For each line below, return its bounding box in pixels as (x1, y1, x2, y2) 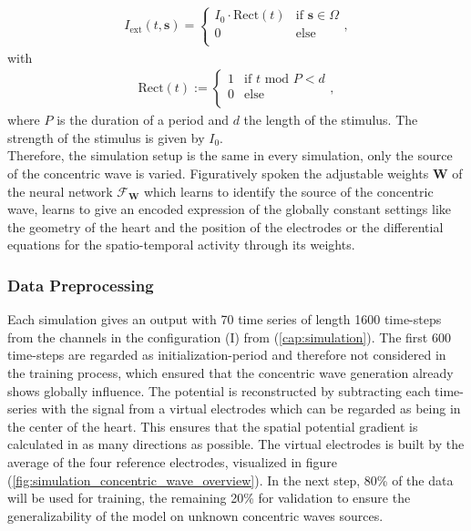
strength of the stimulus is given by (7, 128, 205, 147)
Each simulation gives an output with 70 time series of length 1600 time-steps (7, 310, 442, 329)
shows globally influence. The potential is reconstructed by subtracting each (7, 381, 431, 400)
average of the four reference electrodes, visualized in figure (7, 452, 338, 471)
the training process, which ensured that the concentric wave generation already (7, 363, 454, 382)
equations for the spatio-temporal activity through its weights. (7, 235, 355, 254)
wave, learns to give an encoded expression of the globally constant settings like (7, 199, 452, 219)
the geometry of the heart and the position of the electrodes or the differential (7, 217, 444, 236)
